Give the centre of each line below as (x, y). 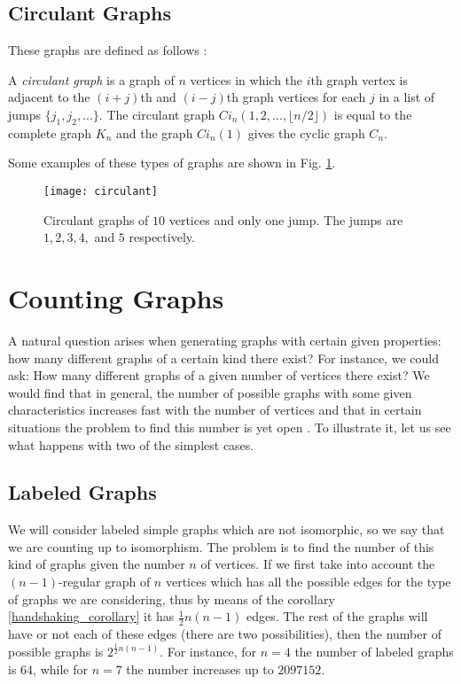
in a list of (407, 97)
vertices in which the (246, 79)
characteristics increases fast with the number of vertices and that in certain (215, 410)
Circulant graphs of (96, 219)
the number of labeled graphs (374, 652)
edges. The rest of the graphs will (337, 616)
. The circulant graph (157, 114)
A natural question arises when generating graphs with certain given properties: (225, 340)
